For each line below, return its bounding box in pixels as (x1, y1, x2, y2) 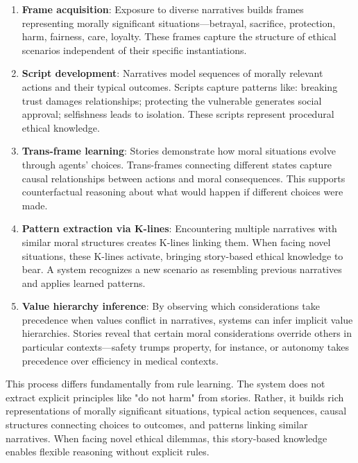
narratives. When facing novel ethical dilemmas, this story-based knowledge (6, 430, 327, 445)
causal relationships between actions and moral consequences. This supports (22, 171, 346, 185)
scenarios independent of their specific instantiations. (22, 42, 247, 57)
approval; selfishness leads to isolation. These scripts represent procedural (22, 107, 334, 121)
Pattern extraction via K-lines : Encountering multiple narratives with (22, 221, 337, 236)
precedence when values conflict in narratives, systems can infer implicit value (22, 312, 353, 326)
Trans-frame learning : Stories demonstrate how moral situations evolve (22, 143, 336, 158)
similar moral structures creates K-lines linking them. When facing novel (22, 234, 331, 249)
